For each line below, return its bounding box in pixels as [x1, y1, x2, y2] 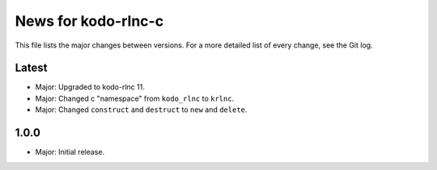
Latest [15, 61, 48, 75]
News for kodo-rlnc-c [15, 12, 164, 30]
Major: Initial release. [35, 147, 105, 157]
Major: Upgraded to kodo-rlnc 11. [35, 82, 145, 92]
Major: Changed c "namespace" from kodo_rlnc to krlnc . [35, 93, 235, 103]
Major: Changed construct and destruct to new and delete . [35, 105, 248, 114]
